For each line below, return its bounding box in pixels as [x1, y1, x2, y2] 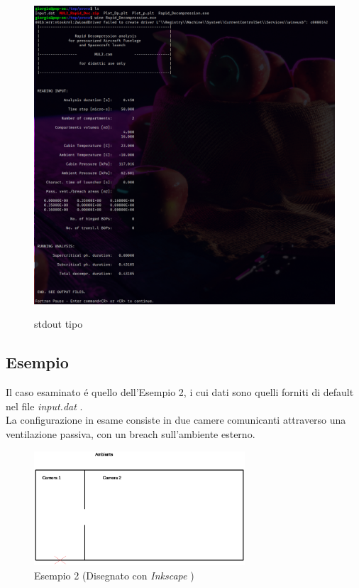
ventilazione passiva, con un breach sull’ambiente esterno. [6, 427, 255, 442]
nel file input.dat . [6, 398, 83, 413]
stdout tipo [34, 316, 83, 331]
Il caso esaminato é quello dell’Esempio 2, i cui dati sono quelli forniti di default [6, 385, 354, 400]
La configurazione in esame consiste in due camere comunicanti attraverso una [6, 412, 346, 427]
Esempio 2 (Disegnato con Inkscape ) [34, 567, 194, 582]
